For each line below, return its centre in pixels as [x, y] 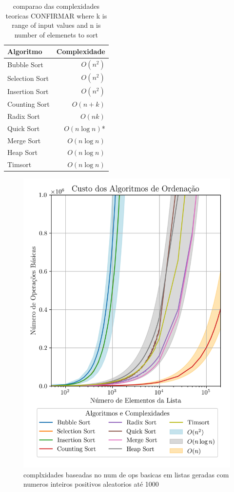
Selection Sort [28, 78]
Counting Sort [29, 104]
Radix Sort [24, 116]
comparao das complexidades [56, 6]
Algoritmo [25, 51]
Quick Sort [24, 128]
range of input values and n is [56, 25]
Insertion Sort [28, 91]
